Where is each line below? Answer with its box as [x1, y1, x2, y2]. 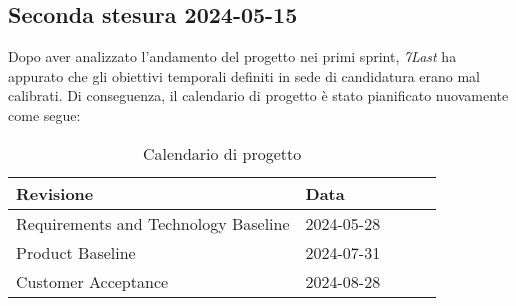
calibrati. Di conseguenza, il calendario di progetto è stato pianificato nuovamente [8, 85, 509, 106]
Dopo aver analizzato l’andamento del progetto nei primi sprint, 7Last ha [8, 46, 457, 67]
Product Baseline [16, 240, 136, 264]
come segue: [8, 104, 81, 125]
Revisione [16, 181, 94, 205]
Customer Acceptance [16, 269, 169, 293]
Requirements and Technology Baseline [16, 211, 290, 235]
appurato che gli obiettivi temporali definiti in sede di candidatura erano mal [8, 65, 481, 86]
